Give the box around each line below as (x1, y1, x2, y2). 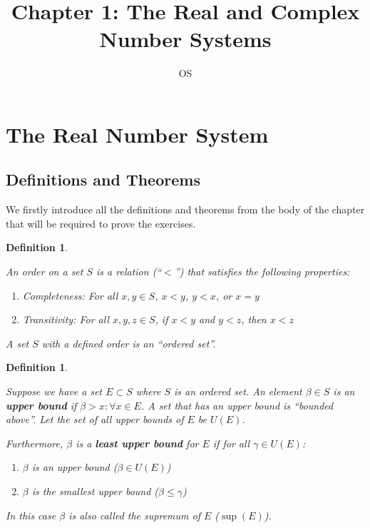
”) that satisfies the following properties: (174, 264, 350, 279)
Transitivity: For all (22, 312, 109, 327)
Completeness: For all (22, 288, 118, 303)
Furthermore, (6, 435, 63, 450)
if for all (212, 435, 250, 450)
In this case (6, 507, 56, 522)
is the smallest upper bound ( (31, 484, 159, 499)
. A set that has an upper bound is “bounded (140, 397, 334, 412)
